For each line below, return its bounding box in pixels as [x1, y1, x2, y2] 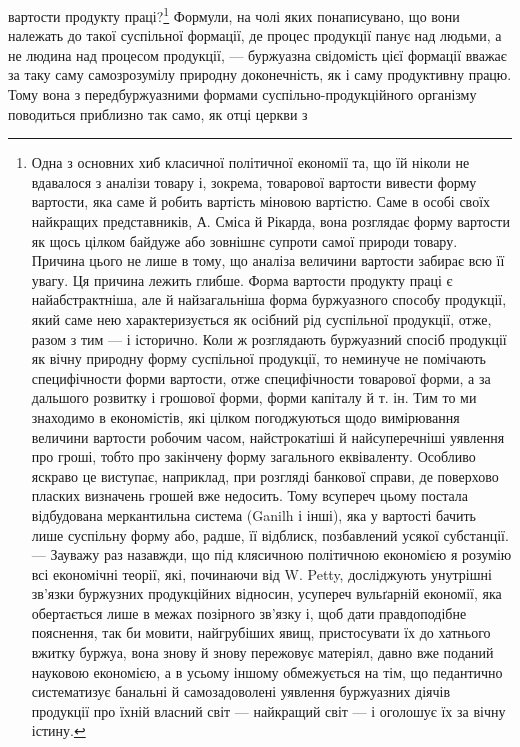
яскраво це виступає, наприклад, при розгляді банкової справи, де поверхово [31, 465, 499, 486]
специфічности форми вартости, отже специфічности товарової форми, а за [31, 367, 491, 388]
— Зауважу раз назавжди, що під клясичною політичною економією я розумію [31, 544, 512, 565]
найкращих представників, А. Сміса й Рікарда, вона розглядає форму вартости [31, 211, 510, 231]
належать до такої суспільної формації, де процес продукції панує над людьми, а [8, 25, 502, 46]
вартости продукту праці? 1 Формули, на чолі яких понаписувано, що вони [8, 3, 460, 26]
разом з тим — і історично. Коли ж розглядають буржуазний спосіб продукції [31, 328, 507, 349]
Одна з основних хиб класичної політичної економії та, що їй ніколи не [31, 152, 470, 173]
